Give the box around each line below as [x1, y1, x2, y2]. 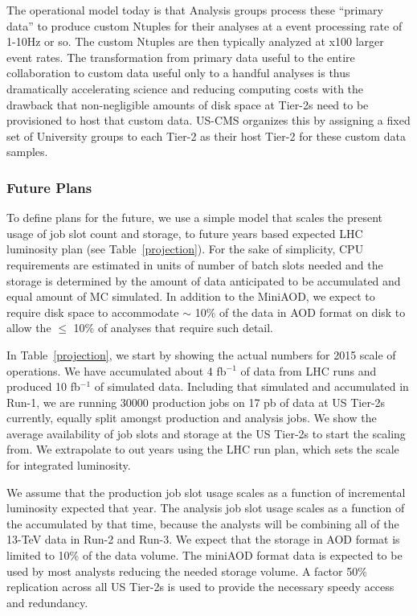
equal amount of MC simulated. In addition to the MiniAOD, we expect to [6, 288, 375, 305]
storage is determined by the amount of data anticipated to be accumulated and [6, 272, 401, 289]
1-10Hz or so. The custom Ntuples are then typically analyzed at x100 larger [6, 33, 384, 50]
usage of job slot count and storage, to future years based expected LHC [6, 224, 363, 241]
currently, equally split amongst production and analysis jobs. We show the [6, 409, 377, 426]
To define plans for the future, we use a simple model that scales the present [6, 209, 382, 226]
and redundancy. [6, 593, 88, 610]
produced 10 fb [6, 378, 80, 395]
